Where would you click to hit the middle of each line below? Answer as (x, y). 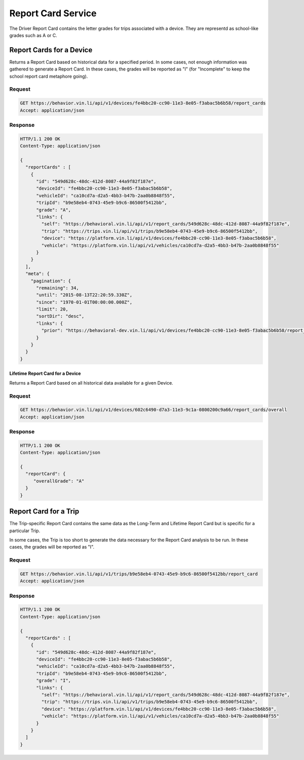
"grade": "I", (53, 681)
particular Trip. (25, 531)
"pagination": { (51, 281)
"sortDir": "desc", (60, 316)
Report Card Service (53, 13)
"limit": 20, (52, 309)
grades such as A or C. (33, 35)
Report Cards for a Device (51, 50)
